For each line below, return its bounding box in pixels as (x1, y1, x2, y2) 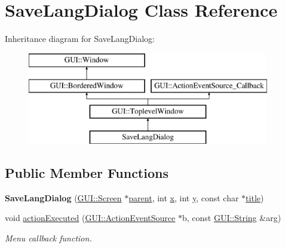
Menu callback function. (5, 231, 92, 244)
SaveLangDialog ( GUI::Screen (5, 191, 122, 204)
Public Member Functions (5, 163, 168, 182)
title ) (246, 191, 264, 204)
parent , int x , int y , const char (128, 191, 239, 204)
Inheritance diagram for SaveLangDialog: (5, 32, 155, 45)
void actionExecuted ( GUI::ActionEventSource (5, 211, 176, 224)
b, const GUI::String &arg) (182, 211, 281, 224)
